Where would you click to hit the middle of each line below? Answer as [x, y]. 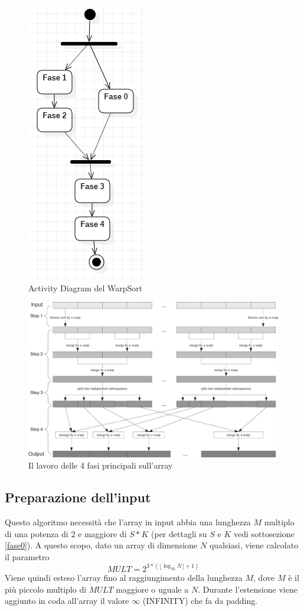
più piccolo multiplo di [46, 589]
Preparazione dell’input [78, 497]
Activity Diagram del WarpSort [86, 287]
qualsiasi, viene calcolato [254, 545]
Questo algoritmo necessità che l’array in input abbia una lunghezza [128, 522]
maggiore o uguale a [152, 589]
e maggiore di [102, 533]
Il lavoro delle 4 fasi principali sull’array [101, 465]
